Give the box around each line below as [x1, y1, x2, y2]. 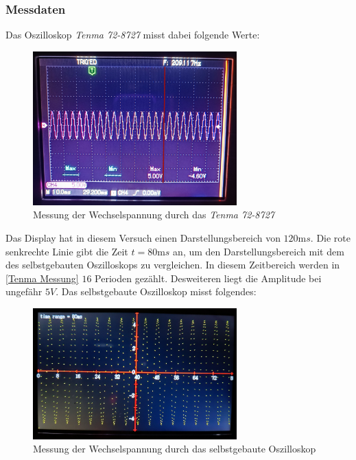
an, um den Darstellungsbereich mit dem [173, 244, 344, 258]
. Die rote [310, 231, 351, 245]
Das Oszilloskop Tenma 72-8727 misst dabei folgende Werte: [5, 27, 260, 42]
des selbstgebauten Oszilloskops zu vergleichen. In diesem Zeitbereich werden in [5, 257, 340, 272]
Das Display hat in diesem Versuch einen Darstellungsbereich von [5, 231, 281, 245]
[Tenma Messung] [5, 271, 79, 285]
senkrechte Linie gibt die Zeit [5, 244, 128, 258]
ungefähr [5, 284, 43, 299]
